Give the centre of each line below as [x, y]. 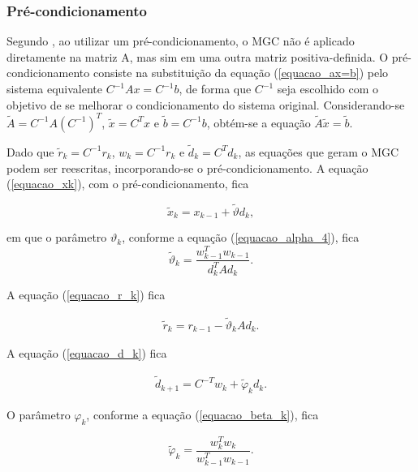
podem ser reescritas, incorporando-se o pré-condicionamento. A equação [187, 167]
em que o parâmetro [57, 237]
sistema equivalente [54, 88]
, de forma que [215, 88]
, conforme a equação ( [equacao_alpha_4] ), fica [241, 237]
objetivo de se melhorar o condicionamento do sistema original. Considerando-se [206, 104]
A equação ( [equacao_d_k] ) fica [87, 353]
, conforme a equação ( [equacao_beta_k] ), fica [203, 414]
